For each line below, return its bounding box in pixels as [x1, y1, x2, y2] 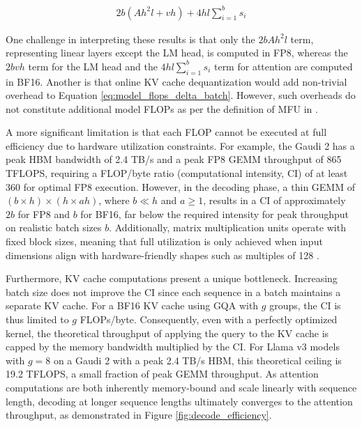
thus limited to [6, 312, 69, 327]
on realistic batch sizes [6, 220, 102, 235]
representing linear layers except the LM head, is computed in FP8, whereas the [6, 45, 348, 60]
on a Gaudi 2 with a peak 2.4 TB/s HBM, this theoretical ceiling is [53, 352, 342, 367]
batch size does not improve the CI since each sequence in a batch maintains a [6, 284, 341, 299]
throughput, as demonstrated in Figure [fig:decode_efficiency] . [6, 407, 272, 422]
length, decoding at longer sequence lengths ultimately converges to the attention [6, 394, 353, 408]
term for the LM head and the [28, 59, 158, 73]
